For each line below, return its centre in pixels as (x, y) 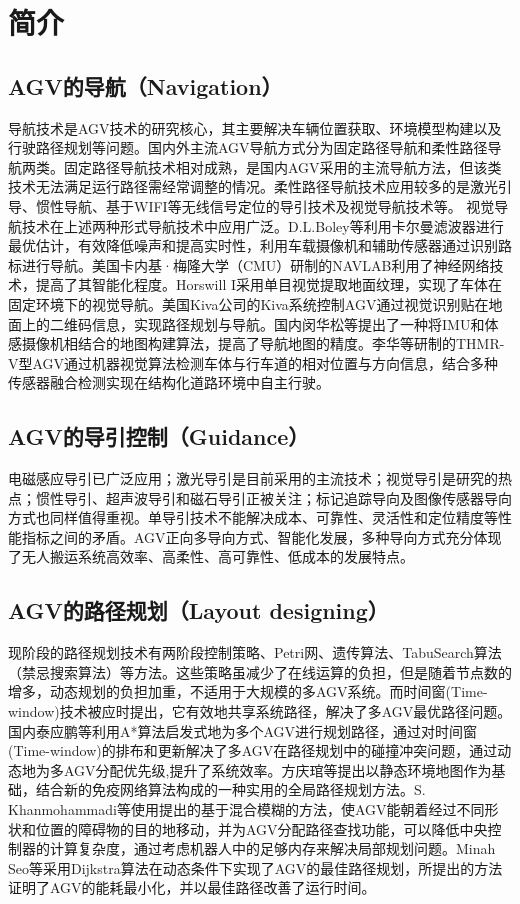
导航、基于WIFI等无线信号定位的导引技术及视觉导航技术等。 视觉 (279, 205)
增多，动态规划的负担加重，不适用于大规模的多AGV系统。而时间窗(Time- (248, 691)
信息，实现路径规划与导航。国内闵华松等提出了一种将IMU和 (288, 323)
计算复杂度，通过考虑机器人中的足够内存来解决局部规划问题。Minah (272, 848)
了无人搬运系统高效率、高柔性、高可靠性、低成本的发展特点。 (211, 556)
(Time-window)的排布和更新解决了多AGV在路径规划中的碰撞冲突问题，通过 (253, 750)
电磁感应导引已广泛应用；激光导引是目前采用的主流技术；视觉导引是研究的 (253, 478)
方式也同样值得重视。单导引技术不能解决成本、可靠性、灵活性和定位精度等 (253, 517)
